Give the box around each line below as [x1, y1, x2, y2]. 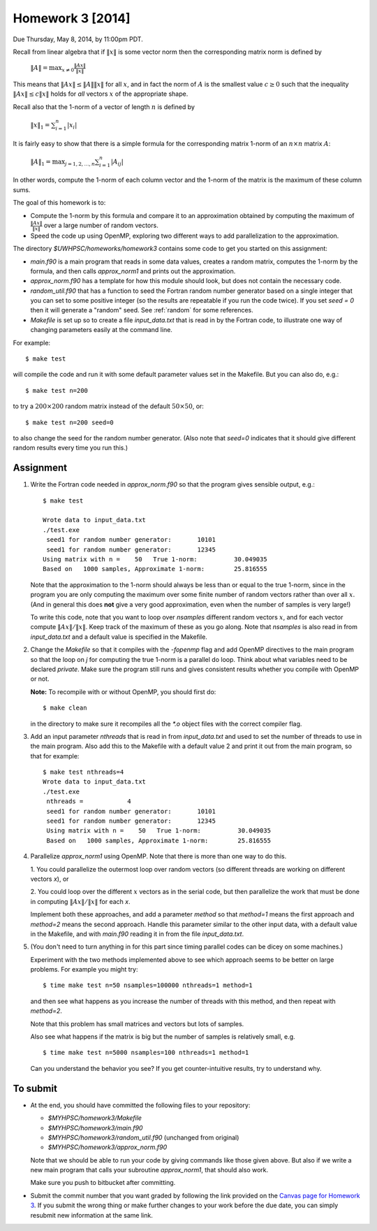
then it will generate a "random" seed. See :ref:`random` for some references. [30, 306, 254, 315]
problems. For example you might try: [30, 965, 138, 974]
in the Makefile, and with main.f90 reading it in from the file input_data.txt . [30, 930, 244, 938]
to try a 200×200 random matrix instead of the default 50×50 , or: [13, 402, 204, 410]
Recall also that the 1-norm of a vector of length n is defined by [13, 102, 195, 111]
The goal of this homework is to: [13, 199, 106, 207]
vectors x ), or [30, 874, 69, 883]
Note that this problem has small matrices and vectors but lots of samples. [30, 1019, 244, 1028]
